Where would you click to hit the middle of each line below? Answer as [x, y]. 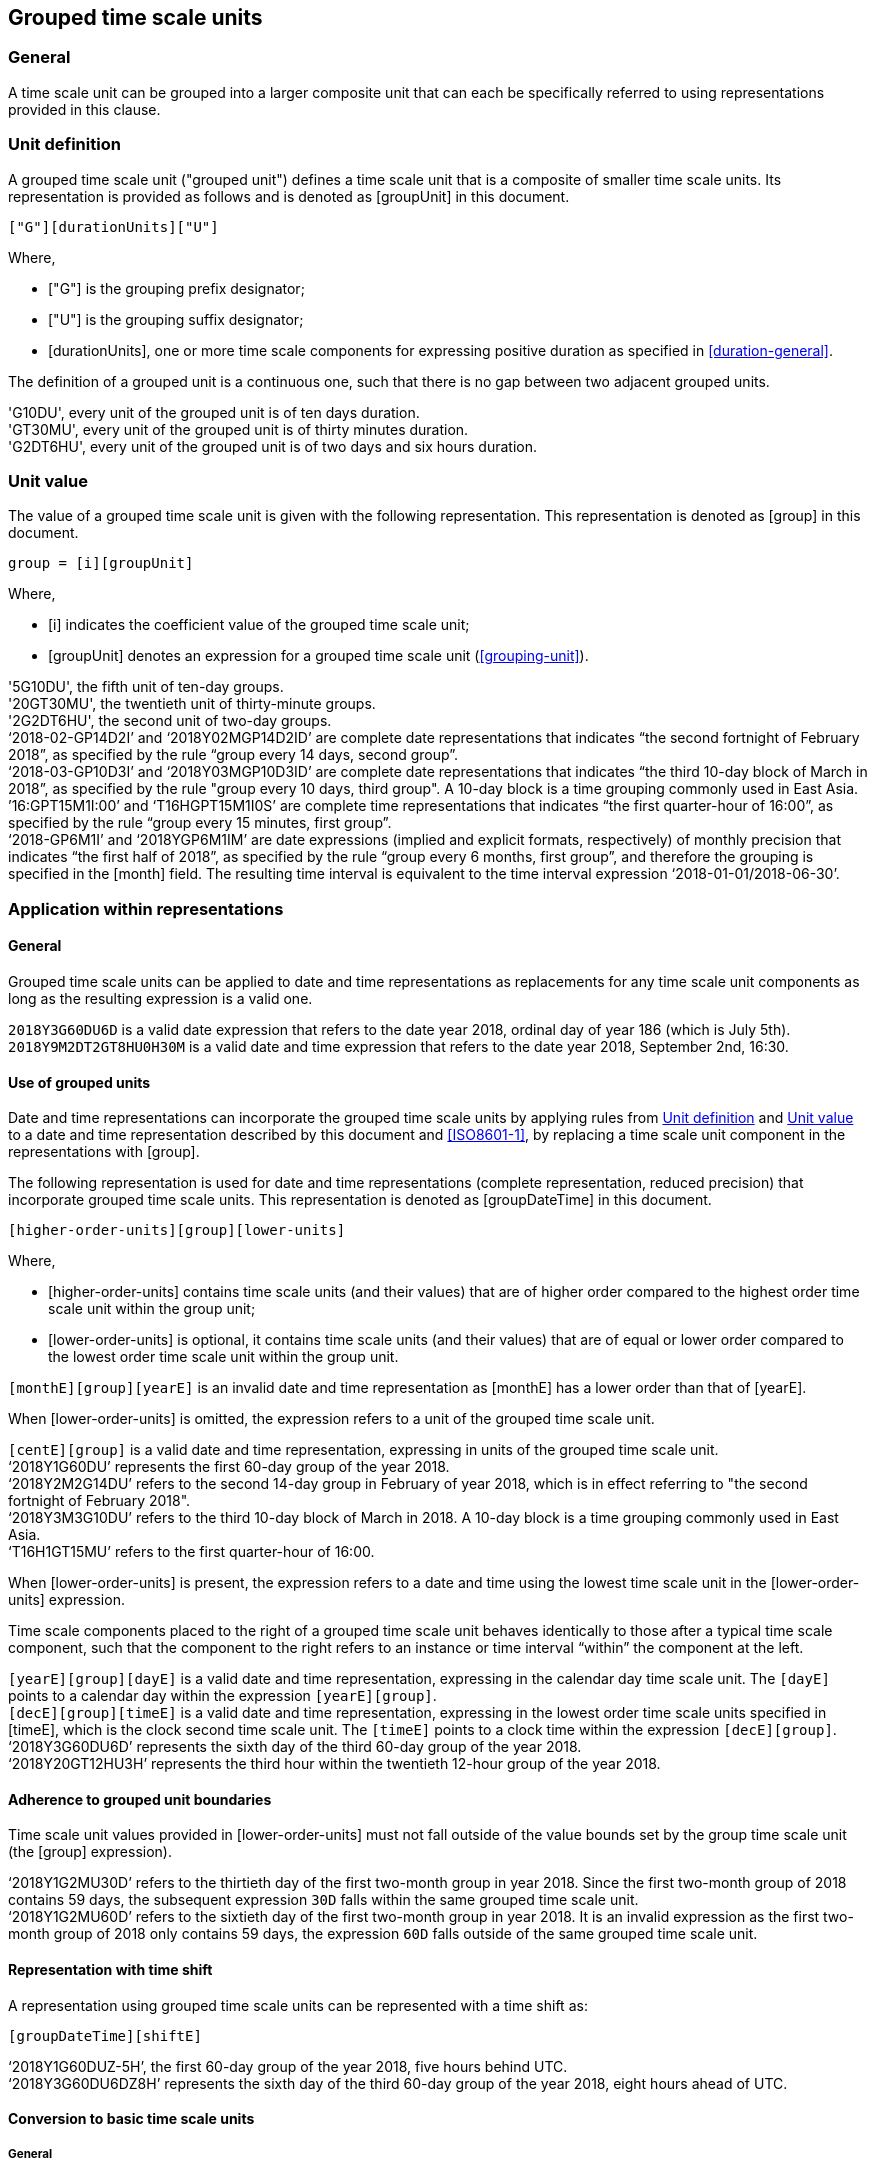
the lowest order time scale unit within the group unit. [223, 1357]
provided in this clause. [84, 109]
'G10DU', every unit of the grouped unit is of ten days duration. [214, 412]
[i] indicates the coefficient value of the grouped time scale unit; [259, 625]
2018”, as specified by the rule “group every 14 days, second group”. [233, 755]
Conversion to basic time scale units [131, 2119]
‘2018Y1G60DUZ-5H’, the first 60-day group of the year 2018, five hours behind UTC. [288, 2066]
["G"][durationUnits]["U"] [113, 226]
